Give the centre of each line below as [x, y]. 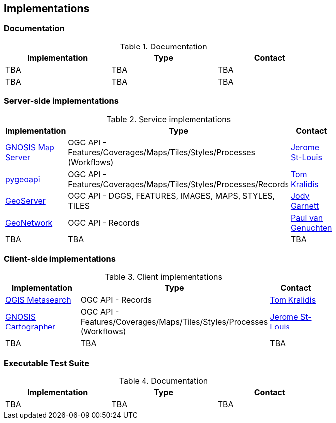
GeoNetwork [29, 222]
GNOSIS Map [30, 147]
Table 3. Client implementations [164, 277]
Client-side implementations [60, 258]
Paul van [307, 217]
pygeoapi [23, 179]
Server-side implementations [61, 101]
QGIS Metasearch [38, 300]
